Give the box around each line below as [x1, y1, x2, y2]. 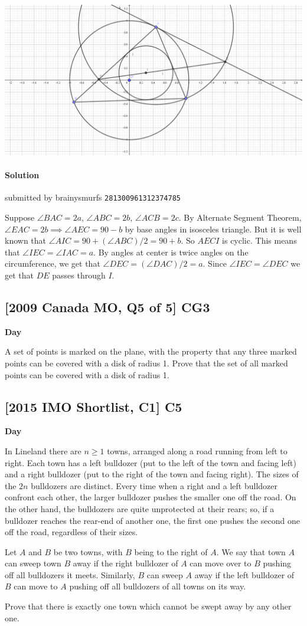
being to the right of [134, 545, 208, 558]
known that [5, 234, 47, 247]
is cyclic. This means [222, 234, 297, 247]
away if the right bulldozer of [73, 557, 178, 569]
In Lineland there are [5, 444, 81, 457]
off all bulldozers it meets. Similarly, [5, 568, 135, 581]
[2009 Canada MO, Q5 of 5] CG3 [5, 297, 210, 316]
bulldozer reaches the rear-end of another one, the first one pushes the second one [5, 514, 300, 526]
